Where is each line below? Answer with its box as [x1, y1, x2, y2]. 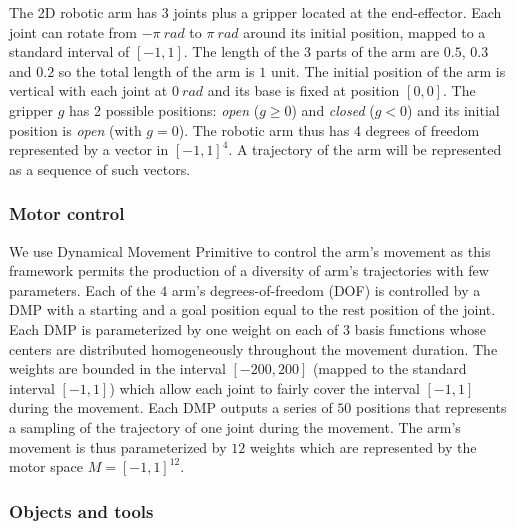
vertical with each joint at [9, 80, 168, 101]
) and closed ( [291, 99, 375, 120]
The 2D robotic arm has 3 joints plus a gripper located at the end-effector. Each [9, 2, 502, 22]
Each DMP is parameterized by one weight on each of [9, 318, 339, 339]
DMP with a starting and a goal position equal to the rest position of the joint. [9, 299, 496, 320]
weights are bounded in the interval [9, 358, 226, 379]
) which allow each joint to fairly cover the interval [109, 377, 420, 398]
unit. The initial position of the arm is [270, 60, 506, 81]
